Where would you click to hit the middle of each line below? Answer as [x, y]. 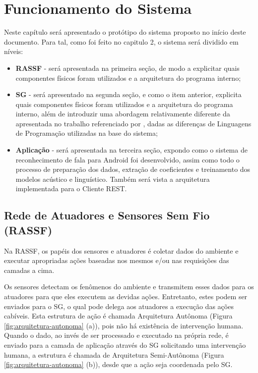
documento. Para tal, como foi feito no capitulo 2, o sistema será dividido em [121, 41]
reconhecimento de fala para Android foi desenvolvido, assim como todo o [128, 159]
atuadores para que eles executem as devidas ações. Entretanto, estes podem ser [126, 296]
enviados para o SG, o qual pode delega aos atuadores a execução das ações [119, 306]
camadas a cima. [29, 270]
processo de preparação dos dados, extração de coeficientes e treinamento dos [133, 169]
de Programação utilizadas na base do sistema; [87, 133]
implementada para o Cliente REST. [71, 188]
